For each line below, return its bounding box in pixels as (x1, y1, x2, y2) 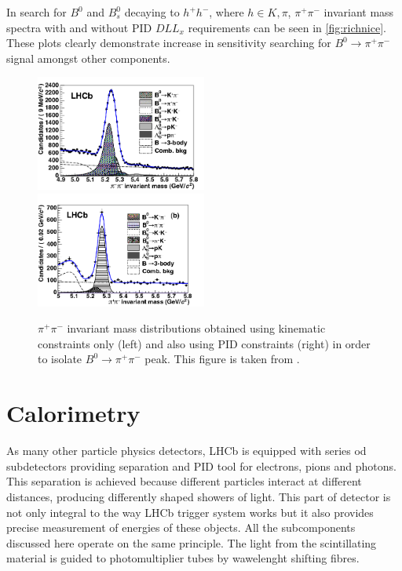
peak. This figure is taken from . (144, 351, 300, 367)
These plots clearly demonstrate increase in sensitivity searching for (6, 35, 331, 51)
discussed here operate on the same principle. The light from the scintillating (6, 534, 377, 551)
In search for (6, 4, 67, 20)
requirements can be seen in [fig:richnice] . (188, 19, 386, 35)
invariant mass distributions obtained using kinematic (67, 320, 326, 336)
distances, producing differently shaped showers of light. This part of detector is (6, 488, 391, 504)
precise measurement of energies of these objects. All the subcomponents (6, 519, 356, 536)
